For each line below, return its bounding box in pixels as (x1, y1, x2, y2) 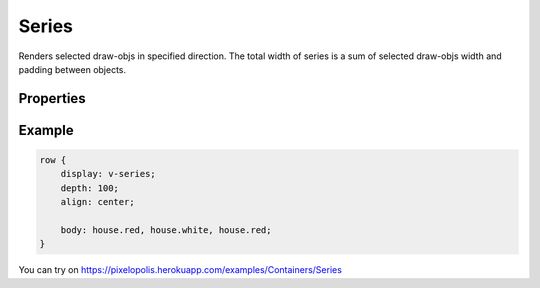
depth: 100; (60, 182, 120, 194)
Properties (18, 90, 86, 107)
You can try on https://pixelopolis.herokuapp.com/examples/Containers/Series (18, 264, 342, 276)
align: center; (60, 196, 135, 208)
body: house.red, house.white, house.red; (60, 224, 272, 235)
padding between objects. (18, 63, 127, 75)
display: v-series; (60, 168, 157, 180)
